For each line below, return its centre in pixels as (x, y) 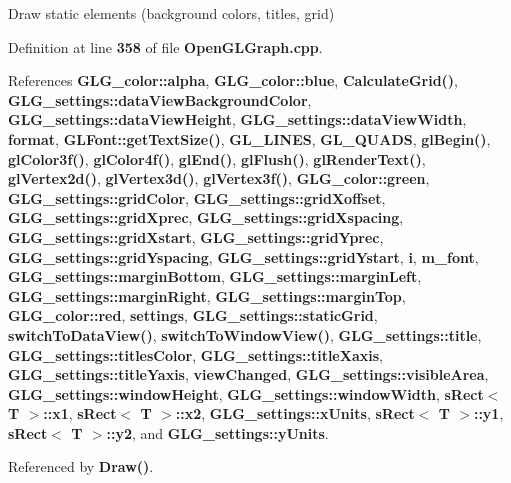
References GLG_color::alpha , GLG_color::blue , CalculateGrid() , (233, 80)
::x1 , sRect (80, 413)
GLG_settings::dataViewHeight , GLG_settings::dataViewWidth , (237, 119)
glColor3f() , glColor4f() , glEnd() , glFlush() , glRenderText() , (217, 158)
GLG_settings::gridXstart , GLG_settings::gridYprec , (196, 236)
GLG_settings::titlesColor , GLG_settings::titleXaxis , (195, 354)
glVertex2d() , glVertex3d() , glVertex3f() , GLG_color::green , (219, 178)
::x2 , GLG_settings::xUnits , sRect (295, 413)
